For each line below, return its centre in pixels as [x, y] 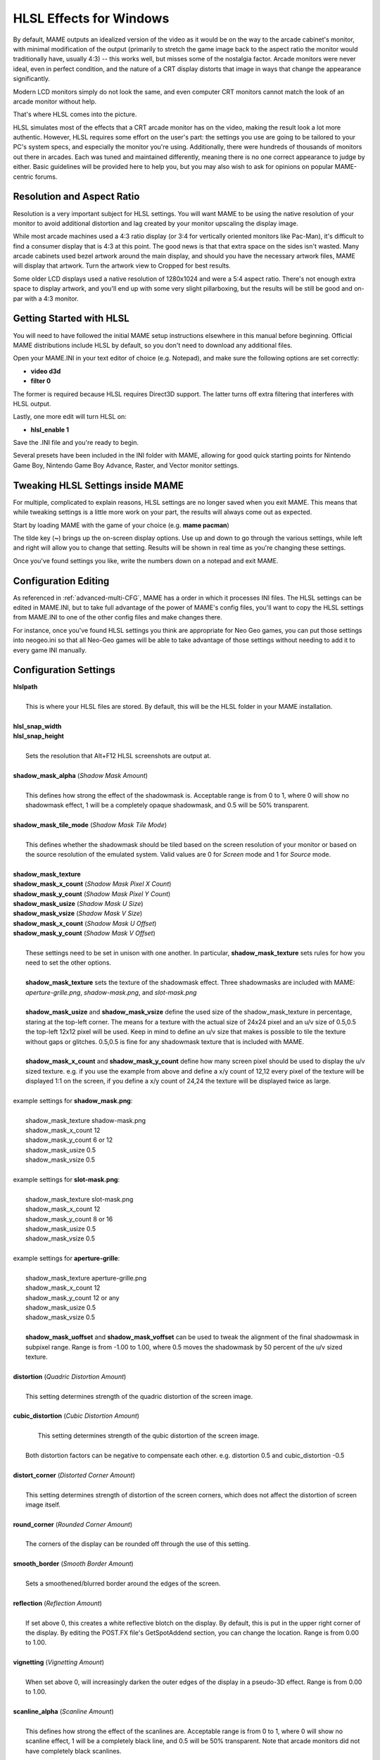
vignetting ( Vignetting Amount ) [59, 1662]
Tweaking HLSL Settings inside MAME [99, 485]
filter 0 [41, 381]
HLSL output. [32, 403]
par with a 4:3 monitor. [46, 298]
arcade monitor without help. [55, 101]
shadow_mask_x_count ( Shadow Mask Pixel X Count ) [92, 884]
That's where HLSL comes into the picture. [75, 114]
